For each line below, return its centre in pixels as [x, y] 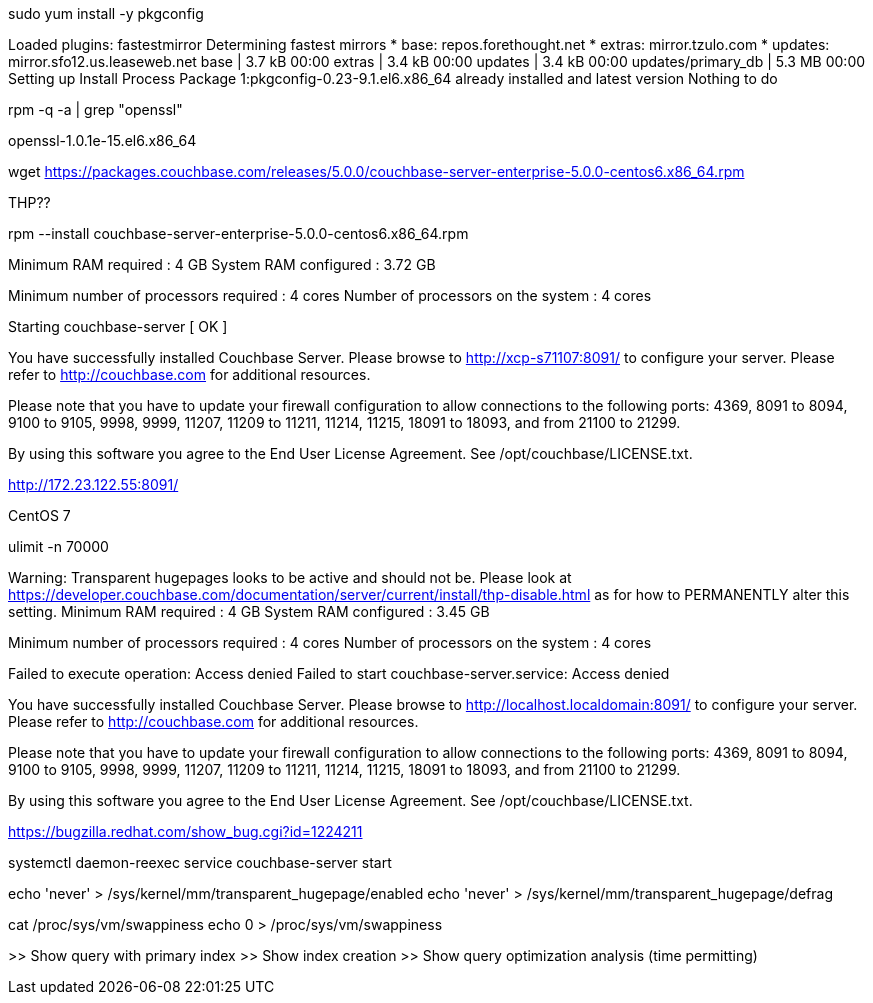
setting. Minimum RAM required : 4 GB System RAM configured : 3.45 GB [249, 611]
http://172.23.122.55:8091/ [93, 484]
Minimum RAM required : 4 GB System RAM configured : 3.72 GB [222, 264]
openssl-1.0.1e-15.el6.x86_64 [102, 140]
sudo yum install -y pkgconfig [106, 13]
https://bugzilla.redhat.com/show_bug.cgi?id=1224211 [185, 831]
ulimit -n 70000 [58, 546]
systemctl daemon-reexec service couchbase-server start [200, 862]
